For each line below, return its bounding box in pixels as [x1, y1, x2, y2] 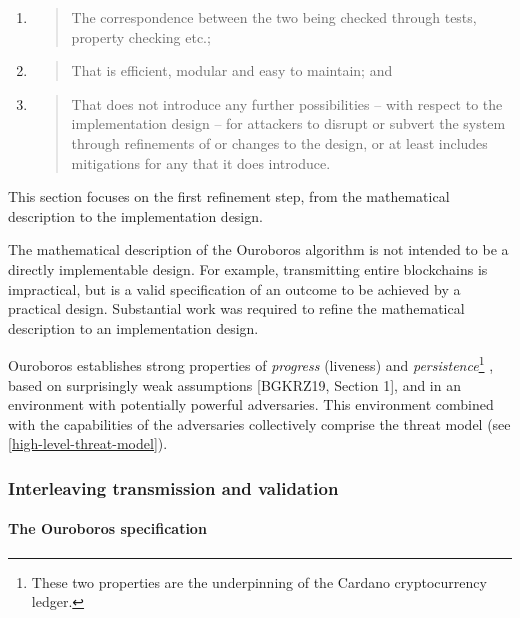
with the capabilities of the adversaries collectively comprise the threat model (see [8, 413, 511, 434]
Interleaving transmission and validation [8, 475, 339, 500]
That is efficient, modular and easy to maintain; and [71, 60, 393, 81]
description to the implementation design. [8, 205, 263, 226]
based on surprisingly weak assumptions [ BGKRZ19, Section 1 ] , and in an [8, 374, 461, 395]
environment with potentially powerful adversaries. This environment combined [8, 394, 494, 415]
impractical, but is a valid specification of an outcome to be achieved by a [8, 278, 461, 299]
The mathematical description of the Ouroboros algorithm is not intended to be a [8, 239, 509, 260]
